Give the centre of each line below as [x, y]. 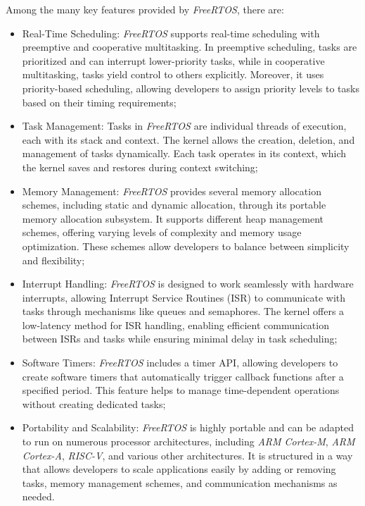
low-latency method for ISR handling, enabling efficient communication [175, 325]
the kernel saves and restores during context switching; [140, 167]
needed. [38, 496]
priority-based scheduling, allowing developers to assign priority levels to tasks [191, 88]
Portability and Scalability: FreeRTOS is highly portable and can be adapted [188, 427]
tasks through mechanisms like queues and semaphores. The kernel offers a [183, 311]
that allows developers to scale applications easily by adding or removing [179, 469]
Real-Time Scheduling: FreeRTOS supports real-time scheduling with [171, 33]
